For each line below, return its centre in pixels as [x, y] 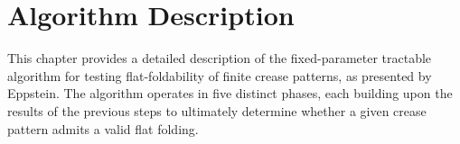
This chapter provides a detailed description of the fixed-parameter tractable [220, 58]
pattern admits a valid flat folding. [103, 128]
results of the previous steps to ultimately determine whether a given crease [217, 110]
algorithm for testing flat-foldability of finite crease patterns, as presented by [220, 75]
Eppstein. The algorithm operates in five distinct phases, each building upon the [230, 93]
